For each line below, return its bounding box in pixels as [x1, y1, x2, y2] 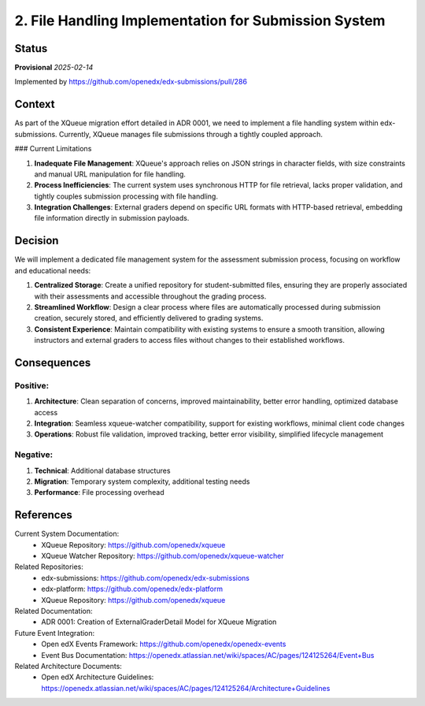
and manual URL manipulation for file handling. [34, 169, 187, 179]
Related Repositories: [14, 562, 84, 571]
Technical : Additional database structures [34, 466, 171, 475]
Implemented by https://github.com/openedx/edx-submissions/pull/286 [14, 77, 248, 87]
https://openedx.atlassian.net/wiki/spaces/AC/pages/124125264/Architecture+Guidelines [41, 683, 331, 693]
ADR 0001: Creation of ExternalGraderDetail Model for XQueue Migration [41, 617, 277, 626]
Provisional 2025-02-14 [14, 63, 94, 72]
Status [14, 42, 48, 55]
